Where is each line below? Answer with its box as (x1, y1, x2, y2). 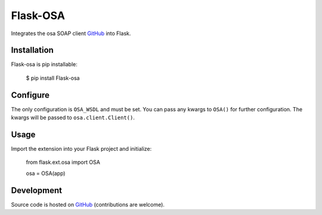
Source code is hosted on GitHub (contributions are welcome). (11, 201, 165, 208)
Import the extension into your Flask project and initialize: (11, 145, 152, 152)
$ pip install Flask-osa (26, 74, 80, 82)
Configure (11, 90, 50, 100)
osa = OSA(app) (26, 170, 66, 177)
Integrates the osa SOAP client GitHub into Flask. (11, 30, 131, 37)
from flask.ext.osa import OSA (26, 158, 101, 166)
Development (11, 185, 63, 195)
